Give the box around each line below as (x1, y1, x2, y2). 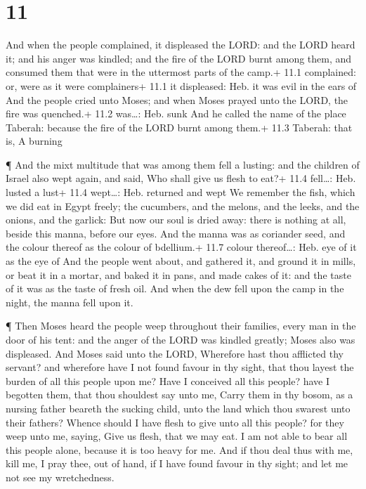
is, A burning (6, 133, 63, 148)
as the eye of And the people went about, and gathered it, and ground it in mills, (6, 254, 356, 268)
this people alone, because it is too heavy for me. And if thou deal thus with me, (6, 442, 353, 457)
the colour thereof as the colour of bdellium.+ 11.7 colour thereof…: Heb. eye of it (6, 240, 357, 254)
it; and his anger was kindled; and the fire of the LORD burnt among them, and (6, 51, 352, 65)
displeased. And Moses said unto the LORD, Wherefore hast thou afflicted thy (6, 346, 344, 360)
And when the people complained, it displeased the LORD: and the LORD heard (6, 37, 355, 52)
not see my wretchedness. (6, 469, 115, 484)
